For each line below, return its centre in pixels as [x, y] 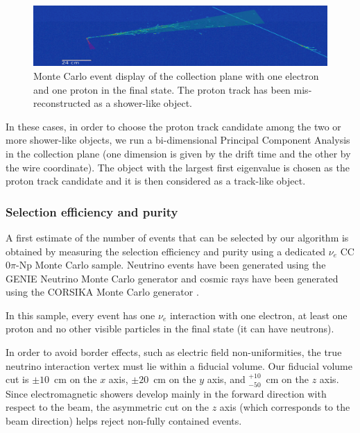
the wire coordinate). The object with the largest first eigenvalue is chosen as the [178, 167]
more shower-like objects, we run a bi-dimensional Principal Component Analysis [178, 140]
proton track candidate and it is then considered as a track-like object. [156, 181]
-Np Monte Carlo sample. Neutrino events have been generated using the [171, 265]
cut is [17, 379]
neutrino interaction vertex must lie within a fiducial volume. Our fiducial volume [179, 365]
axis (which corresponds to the [285, 407]
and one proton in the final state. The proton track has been [162, 89]
